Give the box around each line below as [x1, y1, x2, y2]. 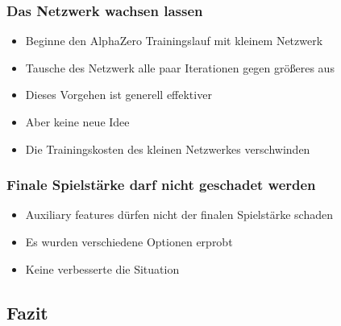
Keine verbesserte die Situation [25, 260, 180, 277]
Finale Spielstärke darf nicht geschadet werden [6, 175, 316, 195]
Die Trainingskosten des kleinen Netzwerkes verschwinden [25, 140, 310, 157]
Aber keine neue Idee [25, 113, 130, 130]
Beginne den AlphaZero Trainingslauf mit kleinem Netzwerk [25, 32, 323, 49]
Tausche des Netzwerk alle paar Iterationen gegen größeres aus [25, 59, 335, 76]
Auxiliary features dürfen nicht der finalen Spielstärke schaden [25, 206, 333, 223]
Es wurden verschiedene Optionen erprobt [25, 233, 233, 250]
